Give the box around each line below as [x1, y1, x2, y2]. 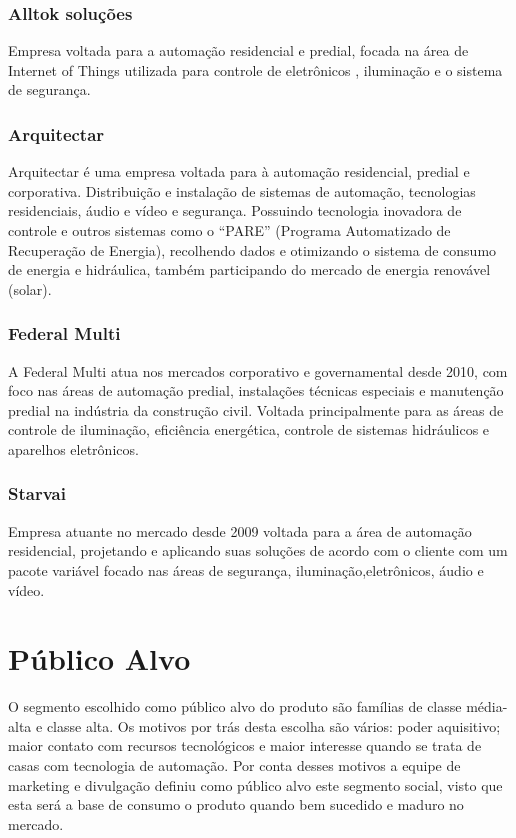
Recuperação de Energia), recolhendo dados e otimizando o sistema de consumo [8, 239, 497, 260]
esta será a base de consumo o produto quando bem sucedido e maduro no [8, 794, 464, 815]
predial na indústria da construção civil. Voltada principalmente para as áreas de [8, 399, 504, 420]
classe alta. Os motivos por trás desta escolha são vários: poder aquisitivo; [46, 715, 501, 736]
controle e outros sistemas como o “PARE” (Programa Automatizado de [8, 220, 451, 240]
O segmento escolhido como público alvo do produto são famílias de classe [8, 696, 462, 717]
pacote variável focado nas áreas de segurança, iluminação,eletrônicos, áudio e [8, 559, 484, 580]
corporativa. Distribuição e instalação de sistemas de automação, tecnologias [8, 180, 476, 201]
